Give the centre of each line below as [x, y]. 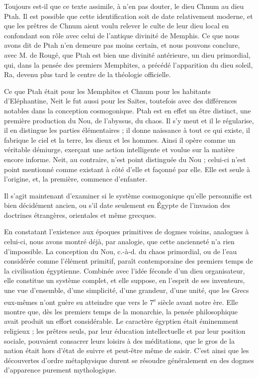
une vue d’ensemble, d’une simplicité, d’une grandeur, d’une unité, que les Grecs [127, 290]
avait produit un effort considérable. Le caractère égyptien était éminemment [121, 321]
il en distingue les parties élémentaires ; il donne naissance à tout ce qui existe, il [127, 130]
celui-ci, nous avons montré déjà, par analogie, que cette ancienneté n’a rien [119, 241]
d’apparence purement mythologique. [60, 370]
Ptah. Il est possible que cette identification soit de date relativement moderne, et [129, 16]
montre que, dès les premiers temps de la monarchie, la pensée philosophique [121, 311]
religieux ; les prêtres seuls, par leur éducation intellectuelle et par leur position [125, 331]
